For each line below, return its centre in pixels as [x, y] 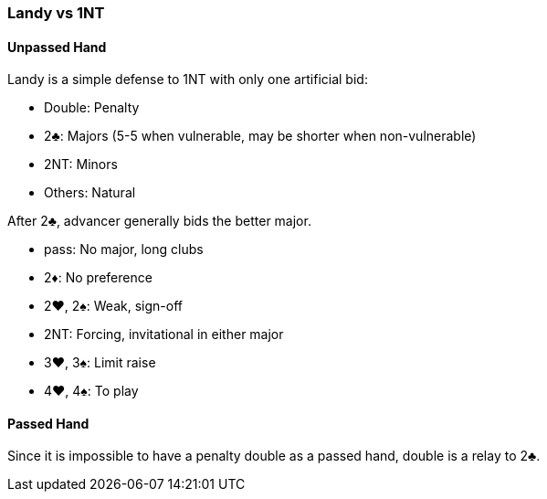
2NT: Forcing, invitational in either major [164, 334]
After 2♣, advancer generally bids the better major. [159, 221]
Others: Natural [90, 193]
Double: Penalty [92, 108]
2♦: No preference [98, 278]
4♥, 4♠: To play [91, 391]
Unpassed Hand [57, 47]
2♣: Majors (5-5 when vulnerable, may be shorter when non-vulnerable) [260, 136]
